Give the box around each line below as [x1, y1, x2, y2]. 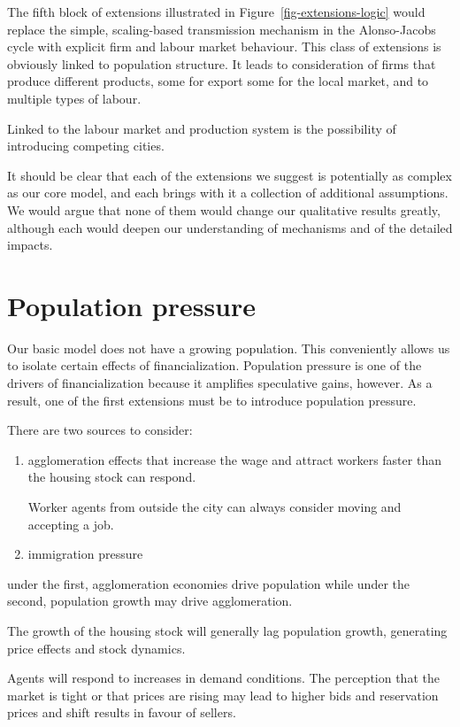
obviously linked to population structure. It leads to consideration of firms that [7, 54, 436, 73]
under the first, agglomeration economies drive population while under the [7, 574, 410, 592]
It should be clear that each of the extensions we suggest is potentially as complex [7, 166, 452, 184]
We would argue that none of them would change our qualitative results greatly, [7, 200, 441, 219]
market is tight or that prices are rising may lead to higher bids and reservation [7, 685, 439, 704]
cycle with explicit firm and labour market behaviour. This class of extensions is [7, 37, 441, 56]
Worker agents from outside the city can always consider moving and [27, 498, 402, 515]
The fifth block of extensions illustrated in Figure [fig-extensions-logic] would [7, 3, 425, 20]
